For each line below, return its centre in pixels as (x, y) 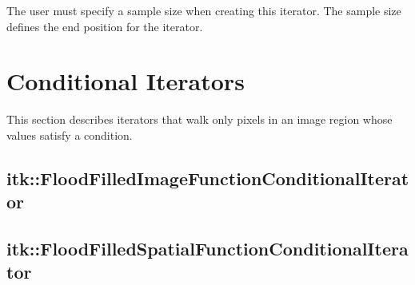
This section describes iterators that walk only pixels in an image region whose (200, 119)
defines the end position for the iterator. (105, 26)
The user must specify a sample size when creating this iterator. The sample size (204, 10)
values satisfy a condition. (70, 135)
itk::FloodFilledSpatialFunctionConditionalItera (207, 249)
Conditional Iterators (126, 81)
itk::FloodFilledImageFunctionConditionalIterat (208, 178)
